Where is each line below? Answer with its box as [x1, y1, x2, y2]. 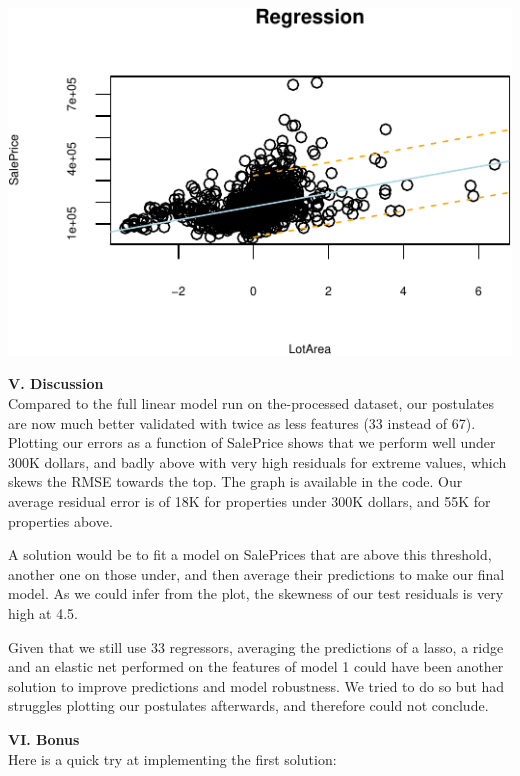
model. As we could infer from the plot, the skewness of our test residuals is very [8, 583, 504, 604]
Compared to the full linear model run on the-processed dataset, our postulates [8, 393, 494, 414]
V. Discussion [8, 373, 104, 394]
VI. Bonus [8, 728, 80, 749]
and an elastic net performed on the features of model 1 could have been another [8, 656, 504, 677]
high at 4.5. [8, 603, 79, 623]
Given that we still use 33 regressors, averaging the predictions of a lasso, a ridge [8, 636, 504, 657]
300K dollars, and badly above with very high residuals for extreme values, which [8, 451, 507, 472]
